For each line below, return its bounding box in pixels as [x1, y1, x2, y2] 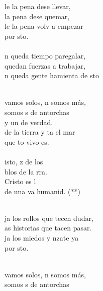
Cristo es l [5, 176, 36, 187]
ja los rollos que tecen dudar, [5, 212, 93, 223]
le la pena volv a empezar [5, 21, 83, 31]
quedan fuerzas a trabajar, [5, 60, 86, 71]
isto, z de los [5, 156, 43, 166]
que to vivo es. [5, 136, 49, 147]
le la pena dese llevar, [5, 1, 71, 11]
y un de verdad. [5, 117, 53, 127]
